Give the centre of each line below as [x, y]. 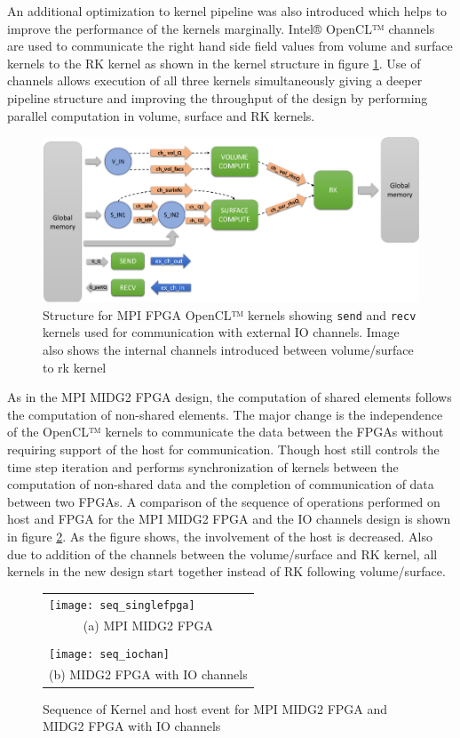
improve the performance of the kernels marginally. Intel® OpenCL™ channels [221, 28]
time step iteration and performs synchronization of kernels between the [203, 466]
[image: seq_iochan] [110, 654]
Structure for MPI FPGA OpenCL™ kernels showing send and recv [230, 314]
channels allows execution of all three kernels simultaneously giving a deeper [215, 80]
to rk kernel [75, 367]
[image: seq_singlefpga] [122, 605]
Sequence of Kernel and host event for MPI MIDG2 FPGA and [215, 708]
